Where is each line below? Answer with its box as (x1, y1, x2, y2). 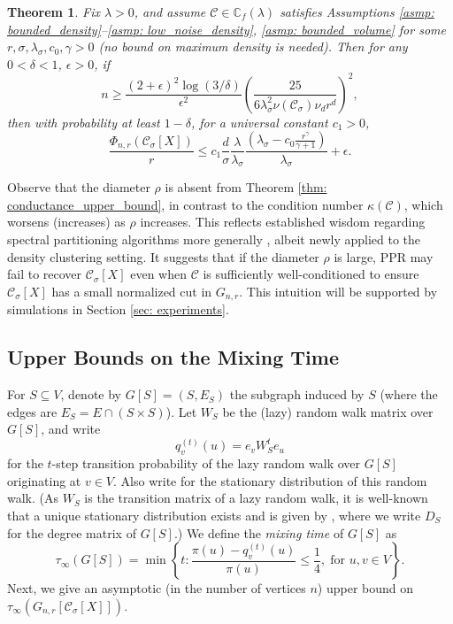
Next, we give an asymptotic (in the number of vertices (7, 579, 306, 597)
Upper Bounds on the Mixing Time (7, 343, 339, 371)
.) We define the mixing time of (173, 523, 344, 542)
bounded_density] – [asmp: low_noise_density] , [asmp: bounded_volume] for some (7, 19, 446, 38)
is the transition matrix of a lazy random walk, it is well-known (84, 489, 428, 507)
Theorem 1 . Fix (7, 3, 100, 20)
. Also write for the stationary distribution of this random (113, 471, 427, 489)
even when (130, 265, 187, 283)
